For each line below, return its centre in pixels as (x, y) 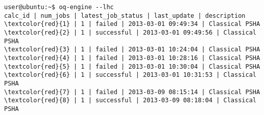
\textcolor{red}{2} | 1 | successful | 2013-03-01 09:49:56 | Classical (130, 32)
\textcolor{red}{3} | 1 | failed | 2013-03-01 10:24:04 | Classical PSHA (132, 50)
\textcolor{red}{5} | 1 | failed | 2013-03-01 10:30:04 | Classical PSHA (132, 66)
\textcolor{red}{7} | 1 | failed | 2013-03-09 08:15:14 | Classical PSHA (132, 92)
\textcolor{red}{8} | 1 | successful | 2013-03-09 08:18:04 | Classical (130, 100)
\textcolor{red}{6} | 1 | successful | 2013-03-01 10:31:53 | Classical (130, 75)
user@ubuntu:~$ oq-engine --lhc (59, 7)
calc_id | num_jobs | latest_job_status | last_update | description (125, 16)
